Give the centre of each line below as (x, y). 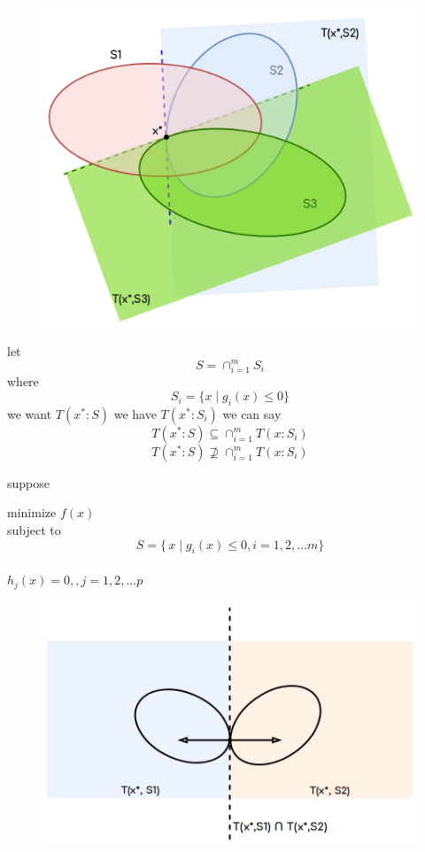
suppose (28, 482)
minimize (32, 512)
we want (30, 413)
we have (135, 413)
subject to (34, 530)
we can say (252, 413)
